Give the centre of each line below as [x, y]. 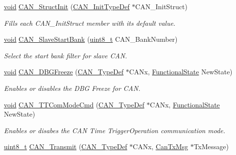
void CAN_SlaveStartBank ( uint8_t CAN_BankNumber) [91, 39]
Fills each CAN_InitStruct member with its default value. [90, 23]
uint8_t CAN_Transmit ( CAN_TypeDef [66, 146]
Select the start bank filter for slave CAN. [66, 55]
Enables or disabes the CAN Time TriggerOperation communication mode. [115, 130]
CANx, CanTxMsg [160, 146]
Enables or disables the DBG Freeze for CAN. [72, 88]
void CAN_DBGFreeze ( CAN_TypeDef [64, 72]
